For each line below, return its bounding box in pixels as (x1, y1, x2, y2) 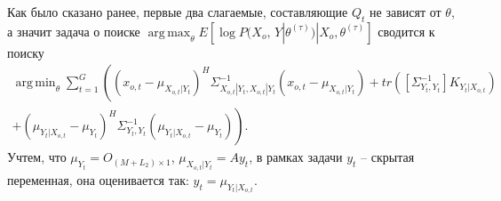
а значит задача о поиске (7, 21, 140, 40)
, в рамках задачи (249, 148, 343, 166)
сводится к (378, 21, 435, 40)
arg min (15, 76, 56, 90)
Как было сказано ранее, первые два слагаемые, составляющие (7, 3, 348, 20)
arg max (147, 26, 191, 39)
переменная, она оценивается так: (7, 170, 189, 189)
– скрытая (361, 148, 415, 166)
